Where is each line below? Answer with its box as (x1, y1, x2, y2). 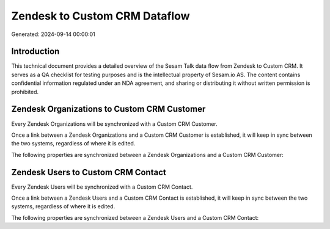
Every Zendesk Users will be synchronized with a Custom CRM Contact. (11, 183, 193, 191)
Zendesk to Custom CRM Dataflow (11, 9, 190, 23)
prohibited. (11, 88, 39, 95)
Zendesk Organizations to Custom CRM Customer (11, 104, 206, 114)
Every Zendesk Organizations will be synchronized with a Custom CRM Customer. (11, 120, 218, 128)
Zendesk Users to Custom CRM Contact (11, 167, 166, 177)
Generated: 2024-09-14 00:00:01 (11, 31, 96, 38)
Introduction (11, 46, 60, 57)
